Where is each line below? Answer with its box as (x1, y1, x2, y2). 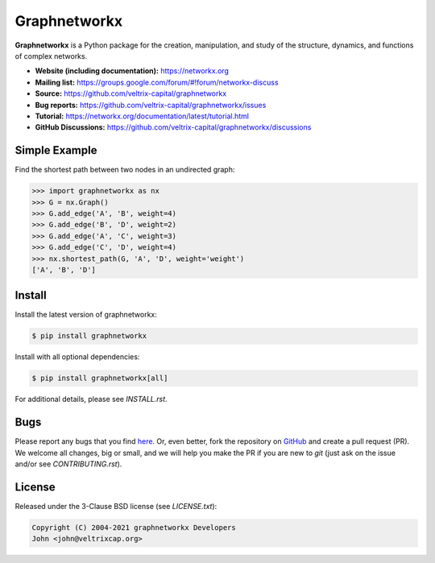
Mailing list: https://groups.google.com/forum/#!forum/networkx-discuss (35, 77, 279, 87)
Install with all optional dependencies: (14, 352, 140, 362)
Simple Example (14, 143, 97, 157)
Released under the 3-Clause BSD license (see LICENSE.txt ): (14, 501, 217, 511)
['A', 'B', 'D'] (31, 265, 97, 274)
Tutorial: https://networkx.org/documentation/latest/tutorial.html (35, 111, 250, 121)
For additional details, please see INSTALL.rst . (14, 395, 168, 404)
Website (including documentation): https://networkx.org (35, 66, 230, 76)
